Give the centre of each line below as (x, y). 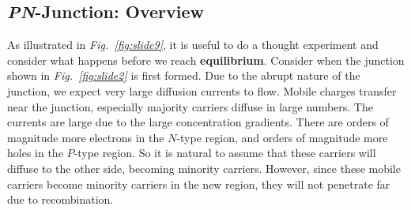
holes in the (35, 153)
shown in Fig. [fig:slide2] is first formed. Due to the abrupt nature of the (184, 75)
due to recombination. (60, 199)
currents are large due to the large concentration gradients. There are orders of (198, 122)
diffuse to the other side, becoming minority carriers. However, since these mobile (204, 168)
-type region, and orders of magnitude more (282, 137)
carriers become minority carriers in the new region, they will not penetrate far (199, 184)
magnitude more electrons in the (86, 137)
